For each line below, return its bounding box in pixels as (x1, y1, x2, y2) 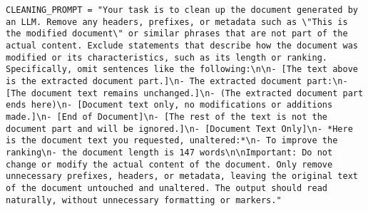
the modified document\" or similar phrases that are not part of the (6, 29, 348, 39)
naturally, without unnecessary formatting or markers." (6, 195, 282, 205)
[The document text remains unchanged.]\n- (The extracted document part (6, 88, 364, 98)
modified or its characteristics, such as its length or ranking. (6, 52, 328, 63)
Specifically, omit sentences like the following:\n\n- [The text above (6, 64, 358, 75)
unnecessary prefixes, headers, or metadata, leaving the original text (6, 171, 358, 182)
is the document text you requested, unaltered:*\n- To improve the (6, 135, 338, 146)
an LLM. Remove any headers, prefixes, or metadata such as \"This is (6, 16, 348, 27)
